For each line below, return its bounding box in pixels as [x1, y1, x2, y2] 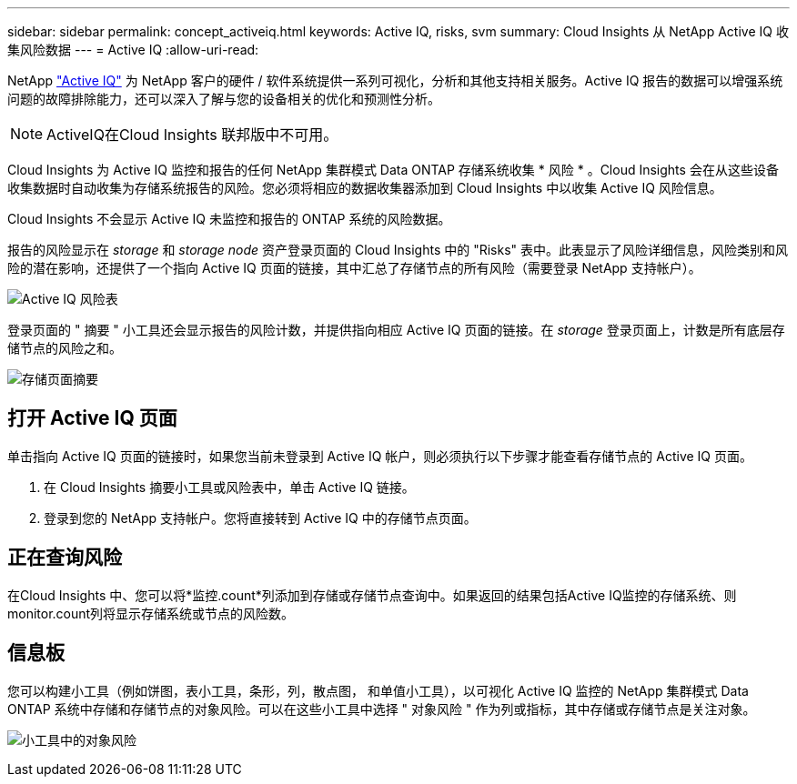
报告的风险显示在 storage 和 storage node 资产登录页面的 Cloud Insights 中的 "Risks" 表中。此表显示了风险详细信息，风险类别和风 [7, 242, 789, 257]
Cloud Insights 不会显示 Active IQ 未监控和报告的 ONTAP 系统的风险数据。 [7, 211, 451, 226]
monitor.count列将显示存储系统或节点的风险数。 [7, 605, 295, 621]
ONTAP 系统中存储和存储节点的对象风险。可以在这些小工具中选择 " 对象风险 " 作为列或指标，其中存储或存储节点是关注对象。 [7, 700, 756, 717]
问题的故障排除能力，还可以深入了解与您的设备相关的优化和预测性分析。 [7, 91, 440, 106]
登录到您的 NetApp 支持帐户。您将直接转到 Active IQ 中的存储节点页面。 [44, 509, 477, 526]
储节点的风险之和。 [7, 340, 122, 356]
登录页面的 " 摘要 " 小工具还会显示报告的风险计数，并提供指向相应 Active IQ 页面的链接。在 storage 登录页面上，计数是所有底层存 [7, 322, 785, 337]
